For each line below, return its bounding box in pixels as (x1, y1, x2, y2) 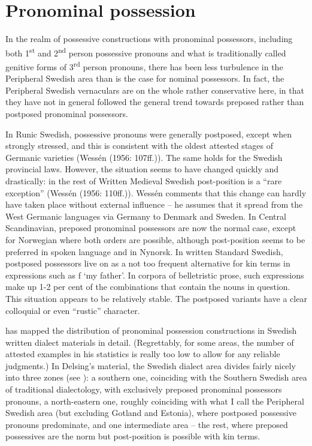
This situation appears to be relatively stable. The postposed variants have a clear (5, 292, 307, 304)
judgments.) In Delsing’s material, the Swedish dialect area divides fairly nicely (5, 359, 296, 372)
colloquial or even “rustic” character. (5, 304, 140, 316)
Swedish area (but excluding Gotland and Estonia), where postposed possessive (5, 406, 296, 419)
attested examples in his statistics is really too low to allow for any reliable (5, 348, 280, 360)
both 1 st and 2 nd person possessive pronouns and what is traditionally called (5, 44, 286, 59)
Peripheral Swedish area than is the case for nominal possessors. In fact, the (5, 72, 284, 85)
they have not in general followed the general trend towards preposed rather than (5, 95, 304, 108)
